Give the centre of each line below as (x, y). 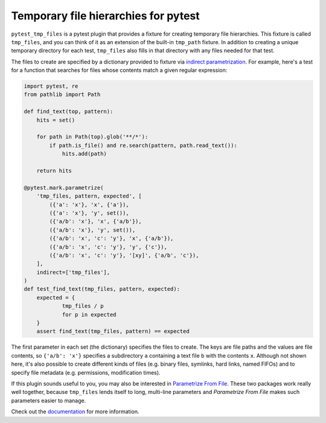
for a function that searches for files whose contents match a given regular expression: (119, 70)
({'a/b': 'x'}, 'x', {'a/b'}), (95, 221)
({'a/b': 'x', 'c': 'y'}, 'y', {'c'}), (108, 247)
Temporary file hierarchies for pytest (106, 16)
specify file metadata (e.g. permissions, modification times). (86, 372)
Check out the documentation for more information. (75, 412)
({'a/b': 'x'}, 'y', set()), (92, 230)
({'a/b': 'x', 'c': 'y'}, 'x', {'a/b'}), (111, 238)
